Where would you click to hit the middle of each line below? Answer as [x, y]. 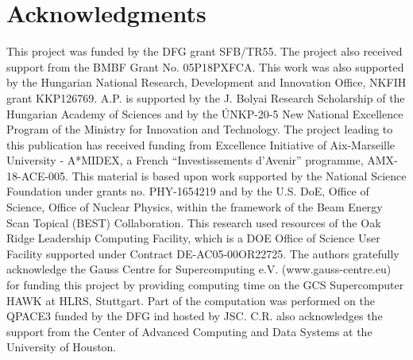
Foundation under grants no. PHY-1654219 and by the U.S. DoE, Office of [188, 191]
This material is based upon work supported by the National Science [239, 175]
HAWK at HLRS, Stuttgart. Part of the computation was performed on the [191, 300]
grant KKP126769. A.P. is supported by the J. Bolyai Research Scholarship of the [206, 97]
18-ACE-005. [37, 175]
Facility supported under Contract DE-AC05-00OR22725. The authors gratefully [203, 253]
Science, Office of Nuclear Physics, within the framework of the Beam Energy [195, 207]
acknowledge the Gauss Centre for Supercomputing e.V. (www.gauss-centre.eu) [199, 269]
